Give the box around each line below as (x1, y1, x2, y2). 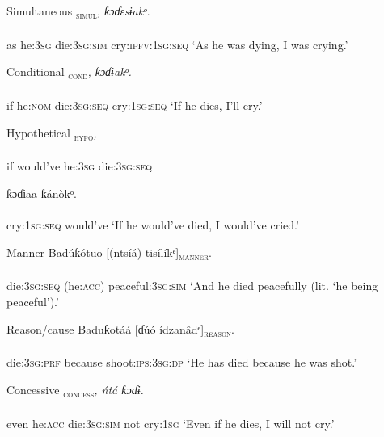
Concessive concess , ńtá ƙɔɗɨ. (6, 380, 144, 400)
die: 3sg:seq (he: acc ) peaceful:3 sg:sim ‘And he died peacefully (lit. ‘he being (6, 277, 378, 294)
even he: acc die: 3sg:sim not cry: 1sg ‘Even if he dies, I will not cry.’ (6, 414, 335, 431)
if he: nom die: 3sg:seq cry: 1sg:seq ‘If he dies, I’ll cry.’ (6, 97, 263, 114)
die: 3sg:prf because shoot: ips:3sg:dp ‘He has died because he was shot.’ (6, 354, 357, 371)
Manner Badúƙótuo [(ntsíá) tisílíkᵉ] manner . (6, 243, 212, 263)
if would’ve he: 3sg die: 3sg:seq (6, 158, 153, 174)
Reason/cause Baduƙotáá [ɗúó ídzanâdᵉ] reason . (6, 320, 235, 339)
